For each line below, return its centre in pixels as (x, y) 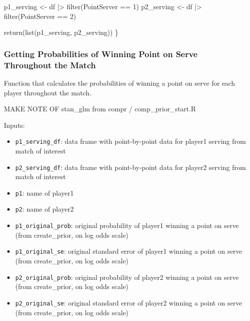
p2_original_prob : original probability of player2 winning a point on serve (127, 277)
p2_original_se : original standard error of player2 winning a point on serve (129, 302)
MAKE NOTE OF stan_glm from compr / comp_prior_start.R (100, 109)
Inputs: (15, 125)
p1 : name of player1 (44, 192)
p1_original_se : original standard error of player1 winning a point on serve (129, 251)
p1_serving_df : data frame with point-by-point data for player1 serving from (131, 141)
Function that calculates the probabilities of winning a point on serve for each (119, 83)
